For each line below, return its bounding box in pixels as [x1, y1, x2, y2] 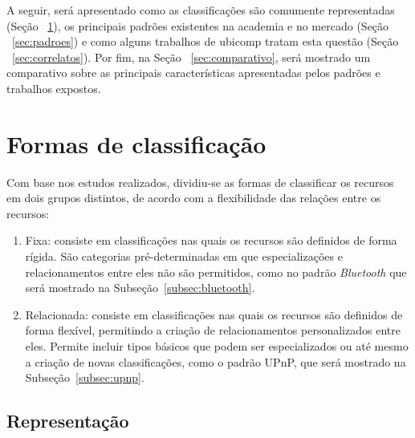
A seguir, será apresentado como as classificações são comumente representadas [6, 2, 395, 18]
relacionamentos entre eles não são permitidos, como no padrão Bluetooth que [25, 263, 407, 280]
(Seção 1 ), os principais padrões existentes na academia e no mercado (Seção [6, 17, 389, 34]
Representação [6, 408, 129, 433]
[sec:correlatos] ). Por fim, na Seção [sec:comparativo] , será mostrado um [12, 48, 371, 65]
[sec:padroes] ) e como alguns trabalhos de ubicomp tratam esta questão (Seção [12, 33, 399, 50]
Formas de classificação [6, 127, 266, 160]
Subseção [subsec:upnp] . [25, 369, 144, 386]
